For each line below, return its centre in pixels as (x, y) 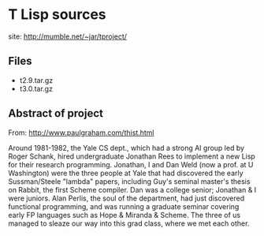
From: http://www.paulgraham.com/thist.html (81, 133)
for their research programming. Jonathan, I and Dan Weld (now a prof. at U (131, 164)
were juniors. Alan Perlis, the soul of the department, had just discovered (126, 198)
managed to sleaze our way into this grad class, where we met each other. (129, 223)
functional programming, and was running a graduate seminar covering (124, 206)
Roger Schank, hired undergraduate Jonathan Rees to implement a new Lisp (132, 156)
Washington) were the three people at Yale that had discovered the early (126, 173)
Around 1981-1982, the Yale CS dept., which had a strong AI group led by (126, 148)
